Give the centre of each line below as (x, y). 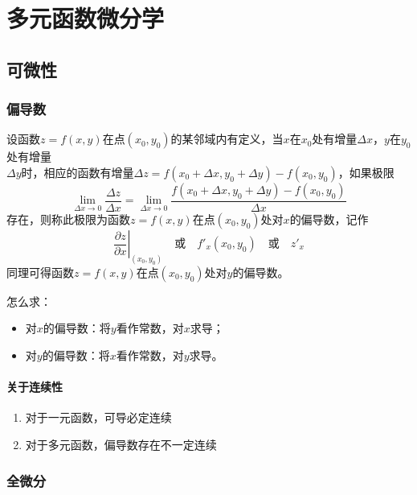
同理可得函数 (40, 272)
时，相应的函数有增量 (78, 172)
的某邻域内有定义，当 (227, 139)
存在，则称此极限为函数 (68, 219)
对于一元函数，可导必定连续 (98, 417)
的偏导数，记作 (329, 219)
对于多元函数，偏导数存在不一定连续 (121, 445)
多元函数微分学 (86, 18)
